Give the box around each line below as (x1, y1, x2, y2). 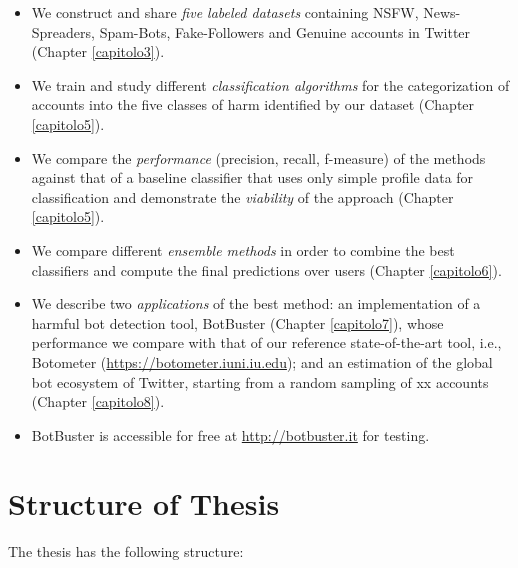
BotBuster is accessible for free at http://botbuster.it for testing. (31, 424, 430, 445)
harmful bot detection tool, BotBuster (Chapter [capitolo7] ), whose (31, 312, 444, 333)
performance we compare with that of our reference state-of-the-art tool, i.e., (31, 332, 502, 353)
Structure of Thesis (8, 483, 280, 524)
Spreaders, (31, 21, 95, 42)
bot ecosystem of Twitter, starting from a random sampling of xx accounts (31, 371, 489, 392)
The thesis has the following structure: (8, 541, 244, 562)
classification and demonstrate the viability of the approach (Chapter (31, 186, 454, 207)
